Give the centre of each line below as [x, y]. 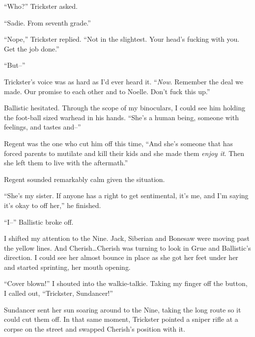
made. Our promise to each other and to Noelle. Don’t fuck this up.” [107, 91]
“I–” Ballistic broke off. [39, 221]
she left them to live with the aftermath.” [66, 163]
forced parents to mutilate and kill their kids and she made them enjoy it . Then [124, 153]
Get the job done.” [32, 48]
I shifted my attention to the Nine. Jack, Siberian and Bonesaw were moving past [127, 238]
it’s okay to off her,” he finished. [53, 205]
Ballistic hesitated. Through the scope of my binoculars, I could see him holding [125, 108]
